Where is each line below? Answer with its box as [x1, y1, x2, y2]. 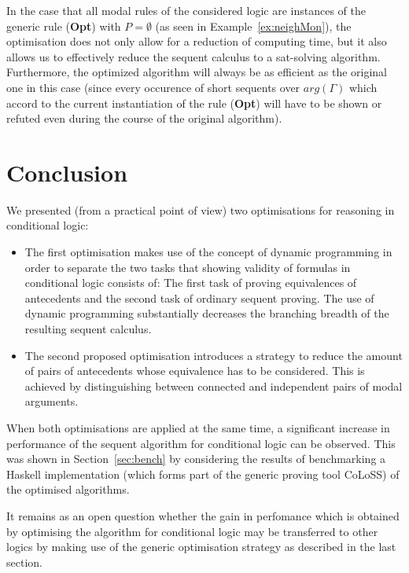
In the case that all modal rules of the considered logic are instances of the [6, 2, 367, 18]
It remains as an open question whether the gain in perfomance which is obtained [6, 507, 400, 523]
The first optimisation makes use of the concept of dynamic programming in [24, 244, 392, 260]
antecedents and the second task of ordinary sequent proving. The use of [24, 289, 374, 306]
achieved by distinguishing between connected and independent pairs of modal [24, 377, 403, 394]
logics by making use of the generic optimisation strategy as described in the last [6, 538, 396, 555]
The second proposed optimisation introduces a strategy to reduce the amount [24, 347, 403, 363]
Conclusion [6, 156, 128, 188]
